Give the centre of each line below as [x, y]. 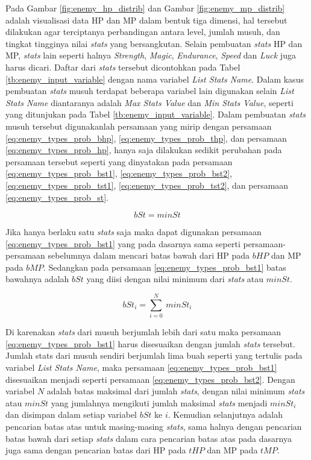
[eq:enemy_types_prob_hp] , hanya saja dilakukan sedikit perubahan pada [144, 150]
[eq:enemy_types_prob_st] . [57, 197]
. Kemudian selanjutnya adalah [225, 414]
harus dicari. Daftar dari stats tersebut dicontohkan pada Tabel [123, 67]
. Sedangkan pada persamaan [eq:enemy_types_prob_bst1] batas [165, 267]
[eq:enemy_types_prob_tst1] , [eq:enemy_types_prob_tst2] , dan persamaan [147, 185]
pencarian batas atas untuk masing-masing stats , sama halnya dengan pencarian [154, 426]
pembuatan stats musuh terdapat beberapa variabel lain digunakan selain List [150, 91]
